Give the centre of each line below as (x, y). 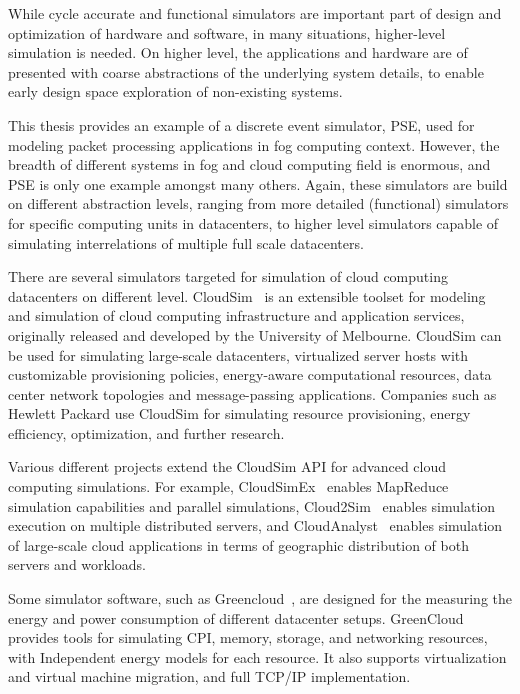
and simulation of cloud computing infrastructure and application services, (236, 315)
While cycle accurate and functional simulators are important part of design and (255, 13)
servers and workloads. (77, 564)
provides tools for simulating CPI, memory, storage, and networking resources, (248, 637)
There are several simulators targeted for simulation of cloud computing (228, 276)
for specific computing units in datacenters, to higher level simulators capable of (253, 222)
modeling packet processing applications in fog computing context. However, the (254, 144)
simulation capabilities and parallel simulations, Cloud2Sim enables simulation (252, 505)
